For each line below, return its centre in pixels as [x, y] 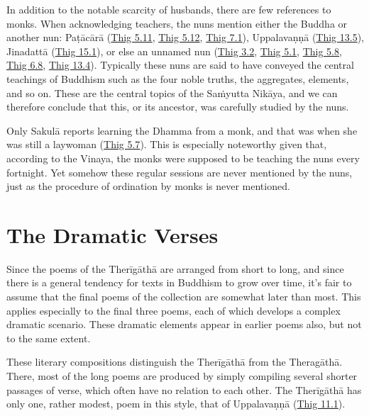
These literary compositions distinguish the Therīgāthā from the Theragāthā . [175, 362]
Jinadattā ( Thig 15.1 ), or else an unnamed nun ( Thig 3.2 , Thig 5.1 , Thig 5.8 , [174, 51]
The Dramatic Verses [112, 234]
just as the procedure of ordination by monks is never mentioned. [148, 186]
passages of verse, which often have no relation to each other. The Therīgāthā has [184, 389]
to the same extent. [49, 338]
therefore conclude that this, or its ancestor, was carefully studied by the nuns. [178, 107]
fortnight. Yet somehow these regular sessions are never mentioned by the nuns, [180, 172]
